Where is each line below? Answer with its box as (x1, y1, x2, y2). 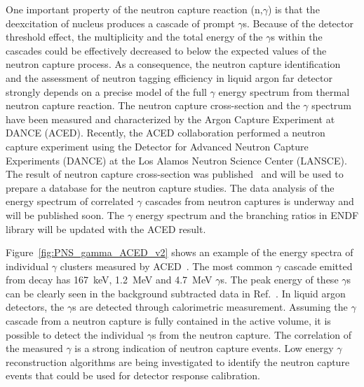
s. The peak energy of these (220, 272, 339, 287)
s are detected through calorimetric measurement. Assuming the (72, 300, 348, 314)
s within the (271, 29, 323, 44)
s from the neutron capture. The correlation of (151, 327, 352, 342)
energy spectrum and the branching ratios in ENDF (135, 207, 359, 222)
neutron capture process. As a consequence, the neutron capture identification (6, 57, 341, 71)
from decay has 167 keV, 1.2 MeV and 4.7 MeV (6, 272, 213, 287)
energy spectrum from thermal (218, 84, 350, 99)
